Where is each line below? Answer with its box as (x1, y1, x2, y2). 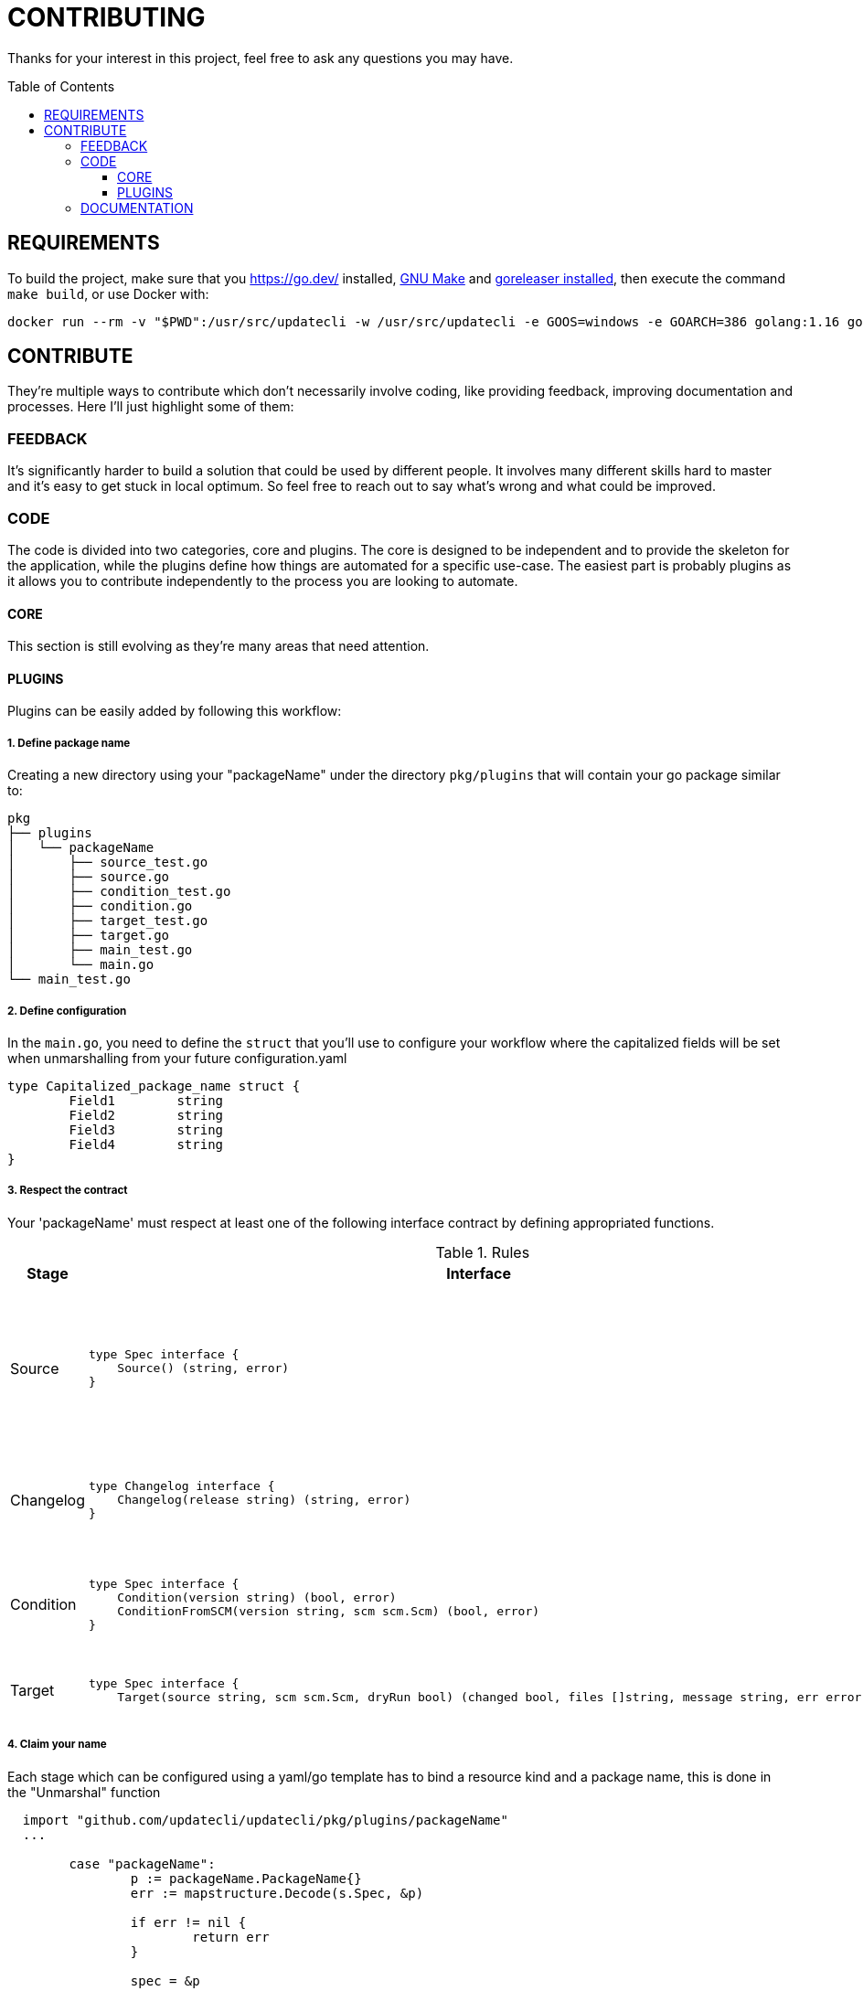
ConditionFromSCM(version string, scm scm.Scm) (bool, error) (117, 1603, 540, 1618)
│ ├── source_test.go (7, 855, 208, 870)
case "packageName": (69, 1856, 216, 1871)
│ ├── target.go (7, 928, 170, 943)
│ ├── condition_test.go (7, 884, 231, 900)
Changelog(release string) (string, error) (117, 1493, 411, 1507)
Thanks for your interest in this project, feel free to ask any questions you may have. (7, 49, 514, 66)
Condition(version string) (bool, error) (117, 1590, 397, 1604)
